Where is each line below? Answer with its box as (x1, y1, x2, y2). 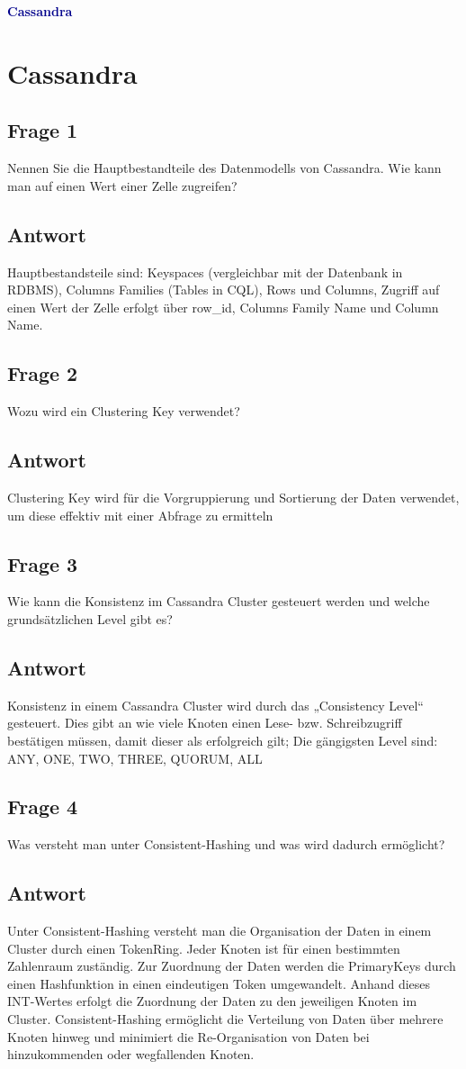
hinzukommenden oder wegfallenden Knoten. (7, 1045, 255, 1064)
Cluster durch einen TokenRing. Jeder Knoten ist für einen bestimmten (7, 938, 400, 957)
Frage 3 (7, 549, 78, 577)
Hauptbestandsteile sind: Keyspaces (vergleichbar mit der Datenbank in (7, 262, 403, 281)
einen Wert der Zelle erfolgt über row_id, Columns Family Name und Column (7, 297, 439, 316)
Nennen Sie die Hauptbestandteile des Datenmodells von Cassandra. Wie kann (7, 159, 442, 177)
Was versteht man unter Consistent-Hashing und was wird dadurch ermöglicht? (7, 835, 445, 854)
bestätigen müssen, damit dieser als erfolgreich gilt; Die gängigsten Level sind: (7, 730, 438, 749)
